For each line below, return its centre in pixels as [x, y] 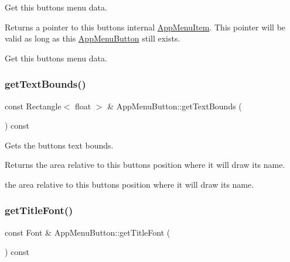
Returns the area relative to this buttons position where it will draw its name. [145, 165]
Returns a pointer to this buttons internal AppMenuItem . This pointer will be [145, 27]
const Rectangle [33, 106]
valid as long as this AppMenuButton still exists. [93, 38]
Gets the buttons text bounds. [59, 145]
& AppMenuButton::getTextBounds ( [175, 106]
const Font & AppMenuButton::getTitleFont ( [88, 232]
